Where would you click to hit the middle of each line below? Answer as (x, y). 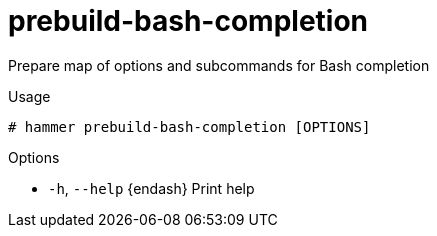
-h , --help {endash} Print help (151, 188)
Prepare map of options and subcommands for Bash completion (219, 65)
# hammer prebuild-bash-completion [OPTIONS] (189, 126)
